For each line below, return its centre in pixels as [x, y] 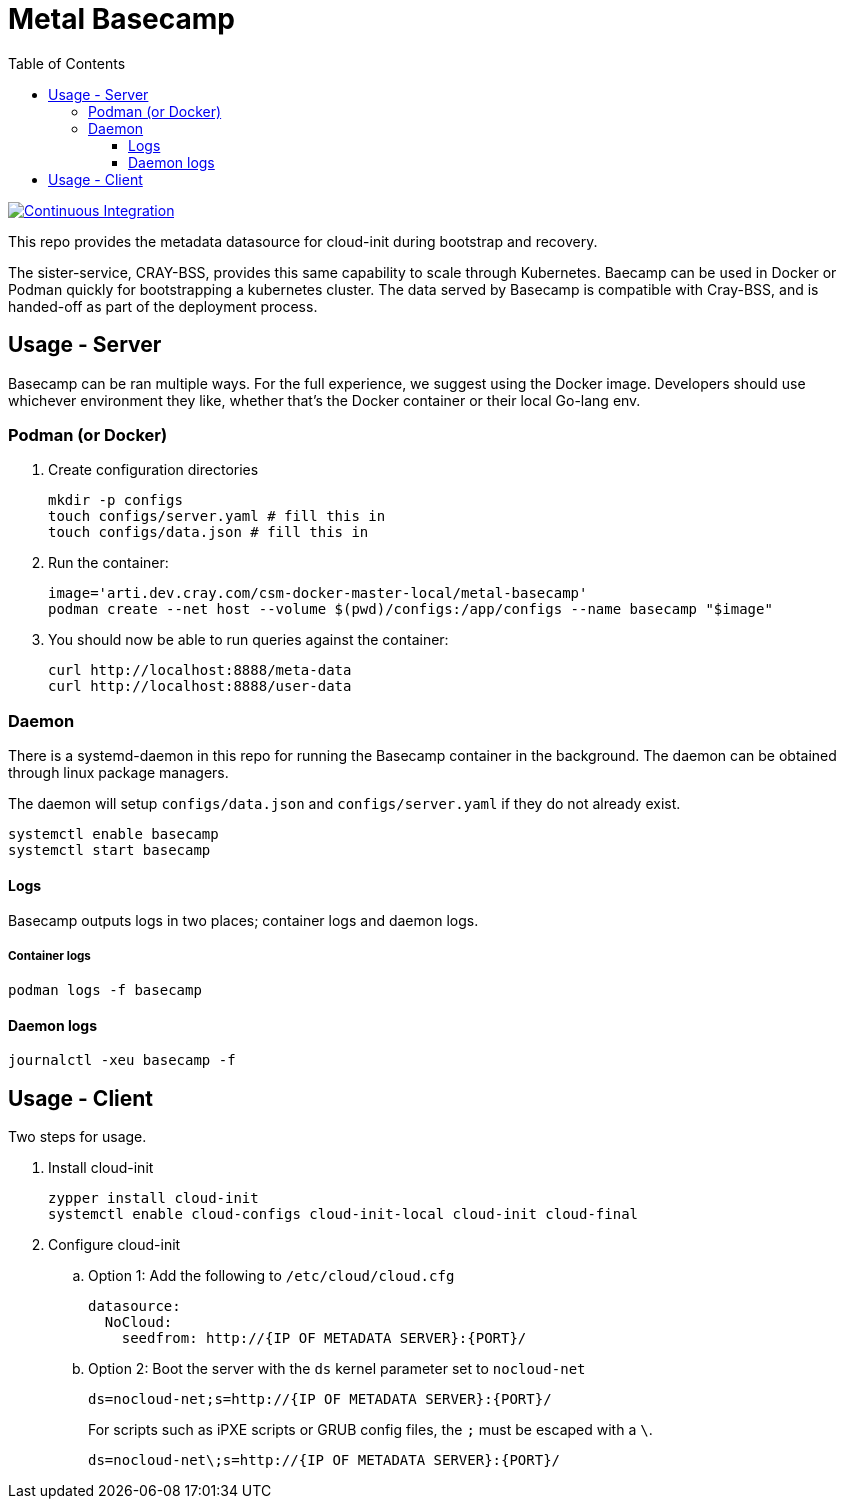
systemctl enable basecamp [113, 834]
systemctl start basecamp [109, 850]
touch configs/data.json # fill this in [208, 532]
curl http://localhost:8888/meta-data [200, 670]
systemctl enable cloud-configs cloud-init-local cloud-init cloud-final [343, 1214]
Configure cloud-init [114, 1245]
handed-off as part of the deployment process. [163, 306]
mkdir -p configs [115, 500]
